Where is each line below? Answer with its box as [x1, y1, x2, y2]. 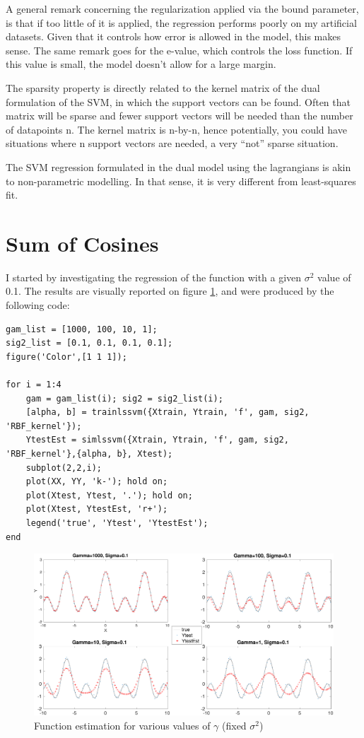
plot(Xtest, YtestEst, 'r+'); [25, 504, 168, 515]
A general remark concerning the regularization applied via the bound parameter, [6, 1, 359, 16]
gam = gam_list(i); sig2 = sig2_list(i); [25, 393, 223, 404]
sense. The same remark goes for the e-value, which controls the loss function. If [6, 42, 353, 57]
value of [317, 269, 351, 284]
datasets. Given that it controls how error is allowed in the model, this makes [6, 29, 341, 44]
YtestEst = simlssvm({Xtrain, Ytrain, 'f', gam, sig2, [25, 435, 289, 445]
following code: [6, 298, 70, 312]
